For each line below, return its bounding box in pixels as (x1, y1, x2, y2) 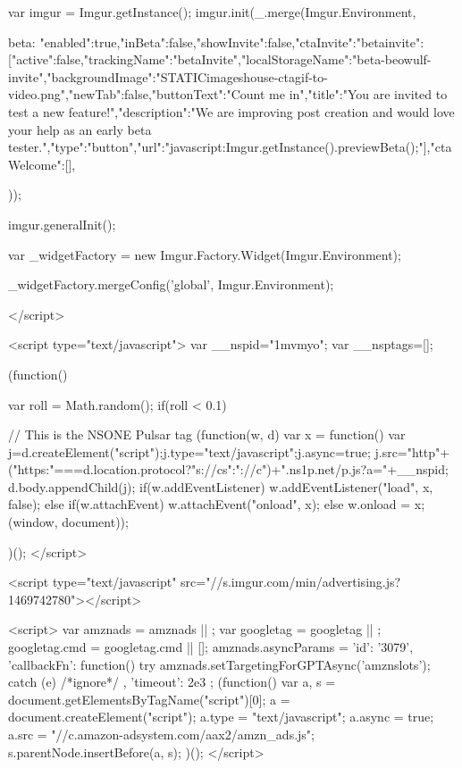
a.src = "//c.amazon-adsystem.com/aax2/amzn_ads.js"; (8, 725, 315, 743)
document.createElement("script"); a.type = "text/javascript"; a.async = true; (8, 707, 434, 726)
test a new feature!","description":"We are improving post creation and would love (8, 102, 455, 121)
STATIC (160, 67, 207, 86)
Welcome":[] (8, 154, 72, 173)
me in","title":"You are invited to (269, 85, 448, 104)
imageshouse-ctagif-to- (206, 67, 328, 86)
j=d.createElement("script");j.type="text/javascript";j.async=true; (8, 442, 371, 461)
